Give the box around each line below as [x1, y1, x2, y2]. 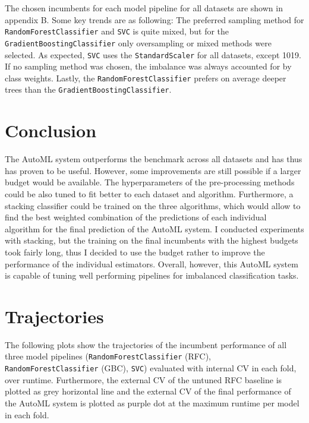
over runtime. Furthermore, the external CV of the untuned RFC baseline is [5, 373, 282, 386]
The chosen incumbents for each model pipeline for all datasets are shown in [5, 2, 283, 14]
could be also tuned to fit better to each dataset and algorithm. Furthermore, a [5, 187, 294, 200]
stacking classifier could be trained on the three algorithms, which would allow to [5, 199, 301, 211]
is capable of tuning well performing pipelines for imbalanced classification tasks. [5, 269, 299, 282]
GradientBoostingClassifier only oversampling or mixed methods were [5, 36, 272, 49]
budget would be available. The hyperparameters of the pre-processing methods [5, 176, 295, 188]
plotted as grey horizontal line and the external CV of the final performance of [5, 385, 291, 397]
